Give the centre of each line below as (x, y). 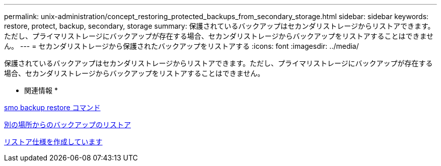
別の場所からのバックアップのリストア (67, 124)
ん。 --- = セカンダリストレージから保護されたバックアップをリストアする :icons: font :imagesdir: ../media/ (181, 46)
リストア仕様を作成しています (53, 142)
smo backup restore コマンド (52, 107)
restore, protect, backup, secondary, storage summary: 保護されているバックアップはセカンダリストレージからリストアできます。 (219, 26)
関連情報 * (41, 90)
